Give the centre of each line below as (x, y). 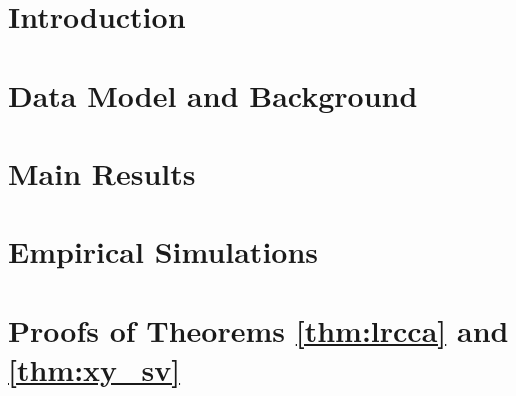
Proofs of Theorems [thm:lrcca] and (258, 329)
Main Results (102, 172)
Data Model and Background (213, 94)
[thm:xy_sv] (94, 368)
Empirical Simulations (163, 251)
